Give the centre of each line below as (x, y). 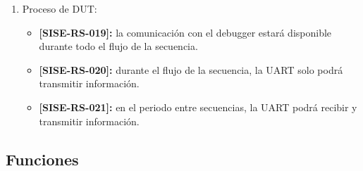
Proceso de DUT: (60, 8)
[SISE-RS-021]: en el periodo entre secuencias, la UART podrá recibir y (198, 107)
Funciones (42, 159)
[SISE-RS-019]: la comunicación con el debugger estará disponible (185, 32)
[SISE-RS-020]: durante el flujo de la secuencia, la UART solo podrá (191, 69)
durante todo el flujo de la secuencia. (118, 46)
